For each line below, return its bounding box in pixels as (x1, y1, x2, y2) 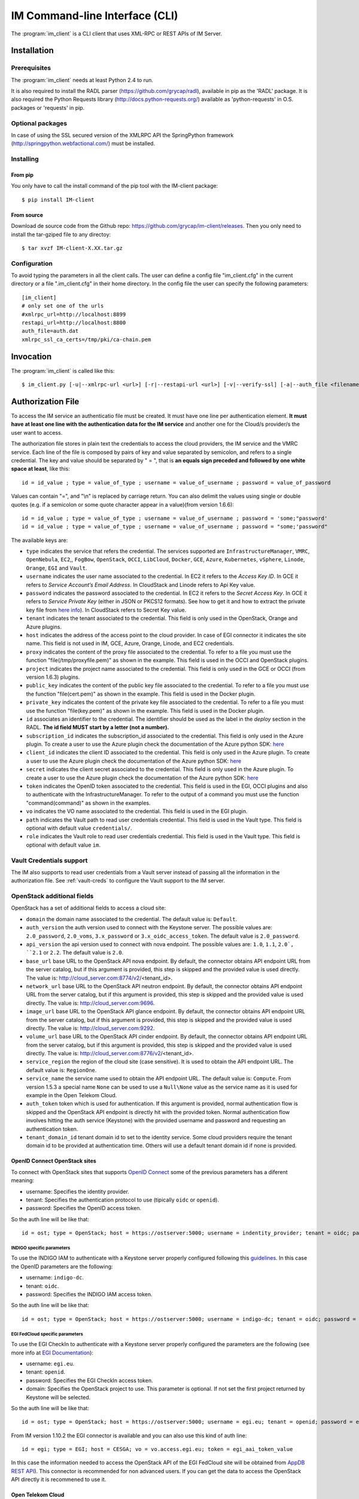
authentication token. (26, 1125, 78, 1133)
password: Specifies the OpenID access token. (26, 1205, 142, 1212)
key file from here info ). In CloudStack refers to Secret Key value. (26, 606, 187, 613)
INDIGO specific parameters (11, 1245, 71, 1251)
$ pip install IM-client (22, 196, 95, 203)
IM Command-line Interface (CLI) (11, 9, 178, 22)
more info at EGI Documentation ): (11, 1349, 94, 1356)
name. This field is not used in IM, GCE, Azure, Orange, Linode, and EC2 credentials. (26, 640, 235, 647)
